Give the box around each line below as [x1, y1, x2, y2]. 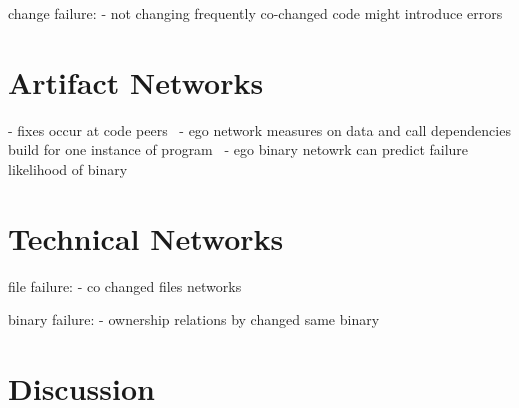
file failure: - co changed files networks [8, 275, 242, 296]
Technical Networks [8, 217, 284, 258]
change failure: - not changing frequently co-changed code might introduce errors [8, 3, 503, 23]
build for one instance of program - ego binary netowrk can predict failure [8, 139, 469, 160]
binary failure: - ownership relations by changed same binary [8, 309, 380, 330]
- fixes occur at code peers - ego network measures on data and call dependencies [8, 119, 511, 140]
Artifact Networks [8, 61, 264, 102]
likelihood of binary [8, 158, 128, 179]
